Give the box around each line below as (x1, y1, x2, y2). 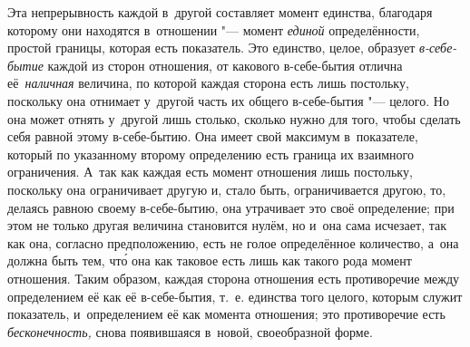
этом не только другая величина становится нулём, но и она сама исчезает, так (7, 216, 447, 235)
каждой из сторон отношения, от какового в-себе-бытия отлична (47, 55, 403, 74)
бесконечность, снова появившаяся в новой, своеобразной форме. (7, 322, 373, 341)
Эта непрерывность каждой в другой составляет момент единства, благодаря (7, 3, 433, 21)
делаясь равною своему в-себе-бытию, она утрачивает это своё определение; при (7, 198, 455, 217)
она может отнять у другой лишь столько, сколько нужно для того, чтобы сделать (7, 109, 461, 128)
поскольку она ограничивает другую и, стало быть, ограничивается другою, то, (7, 179, 446, 198)
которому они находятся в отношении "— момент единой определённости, (7, 20, 420, 39)
